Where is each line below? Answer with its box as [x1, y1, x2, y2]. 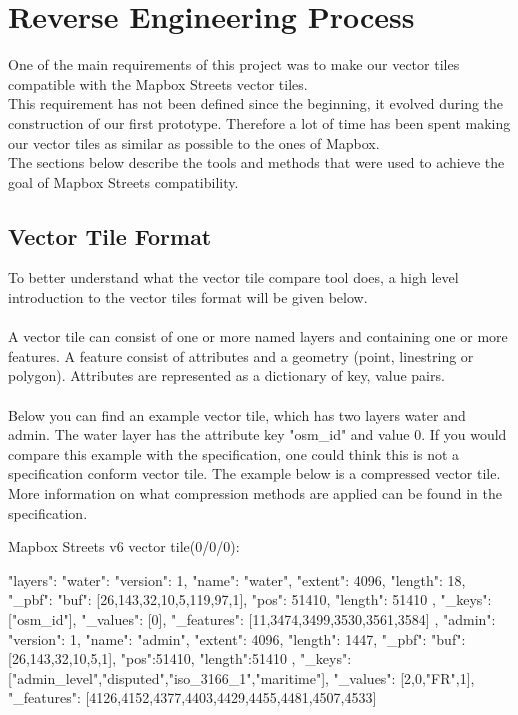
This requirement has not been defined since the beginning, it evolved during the [8, 93, 504, 114]
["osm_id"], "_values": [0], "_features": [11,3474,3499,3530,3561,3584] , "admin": [8, 608, 496, 629]
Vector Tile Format [8, 220, 212, 251]
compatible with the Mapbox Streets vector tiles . [8, 73, 308, 94]
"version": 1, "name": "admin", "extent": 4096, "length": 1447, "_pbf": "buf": [8, 628, 466, 649]
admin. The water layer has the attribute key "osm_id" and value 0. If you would [8, 424, 507, 445]
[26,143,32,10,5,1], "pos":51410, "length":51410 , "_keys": [8, 648, 352, 669]
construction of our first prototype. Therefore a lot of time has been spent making [8, 112, 511, 133]
